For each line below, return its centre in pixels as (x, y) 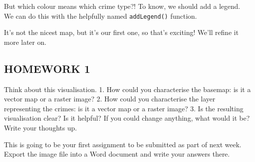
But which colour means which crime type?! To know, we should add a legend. (122, 6)
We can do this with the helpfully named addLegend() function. (100, 16)
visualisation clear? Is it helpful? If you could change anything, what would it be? (127, 118)
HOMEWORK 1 (47, 68)
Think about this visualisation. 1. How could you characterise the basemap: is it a (127, 89)
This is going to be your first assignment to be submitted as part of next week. (123, 144)
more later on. (25, 42)
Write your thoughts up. (41, 128)
